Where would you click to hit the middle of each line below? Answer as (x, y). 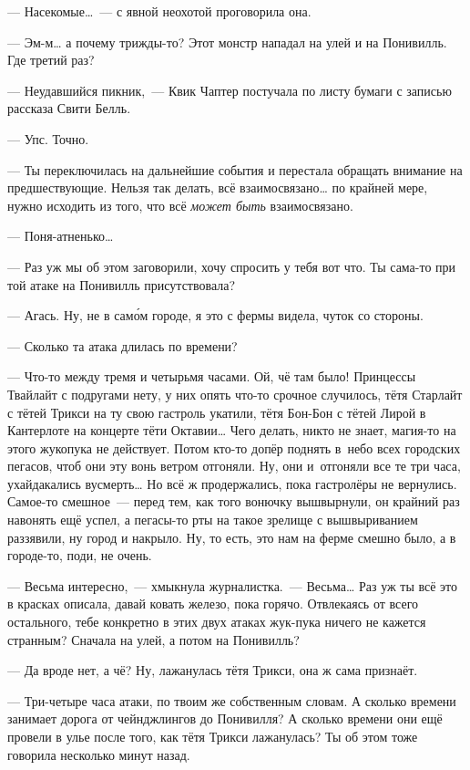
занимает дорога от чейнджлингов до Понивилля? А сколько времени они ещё (225, 718)
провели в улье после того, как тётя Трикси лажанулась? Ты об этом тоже (213, 736)
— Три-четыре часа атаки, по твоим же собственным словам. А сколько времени (232, 700)
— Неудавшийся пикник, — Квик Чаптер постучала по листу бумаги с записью (230, 90)
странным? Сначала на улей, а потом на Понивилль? (153, 639)
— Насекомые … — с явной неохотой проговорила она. (159, 11)
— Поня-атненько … (61, 236)
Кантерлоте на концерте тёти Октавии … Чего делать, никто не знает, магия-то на (232, 430)
